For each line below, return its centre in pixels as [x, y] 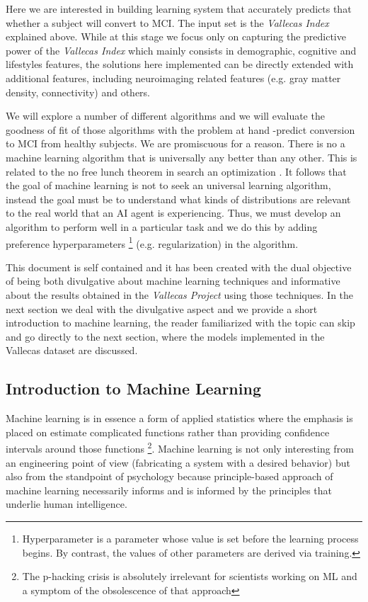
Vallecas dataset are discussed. [72, 350]
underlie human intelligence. [67, 504]
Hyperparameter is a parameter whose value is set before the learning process [190, 538]
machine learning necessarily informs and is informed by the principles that [169, 490]
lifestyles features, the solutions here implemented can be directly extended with [180, 64]
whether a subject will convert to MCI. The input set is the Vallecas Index [167, 22]
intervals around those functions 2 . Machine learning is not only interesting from [180, 447]
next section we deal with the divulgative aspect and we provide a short [162, 308]
